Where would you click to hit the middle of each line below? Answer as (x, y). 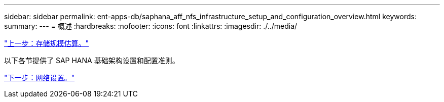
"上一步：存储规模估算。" (47, 43)
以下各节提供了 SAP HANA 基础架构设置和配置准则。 (92, 60)
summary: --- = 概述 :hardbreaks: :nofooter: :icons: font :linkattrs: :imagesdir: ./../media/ (151, 26)
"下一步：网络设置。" (40, 78)
